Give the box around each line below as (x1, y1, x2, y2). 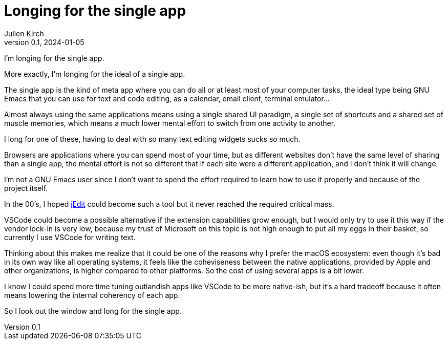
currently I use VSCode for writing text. (4, 232, 136, 242)
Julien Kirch (4, 29, 44, 38)
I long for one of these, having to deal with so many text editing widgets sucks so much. (4, 134, 301, 143)
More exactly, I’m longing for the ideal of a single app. (4, 69, 185, 78)
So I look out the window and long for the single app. (4, 306, 182, 315)
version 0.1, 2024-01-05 (4, 37, 84, 47)
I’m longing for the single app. (4, 53, 104, 62)
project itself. (4, 183, 48, 192)
